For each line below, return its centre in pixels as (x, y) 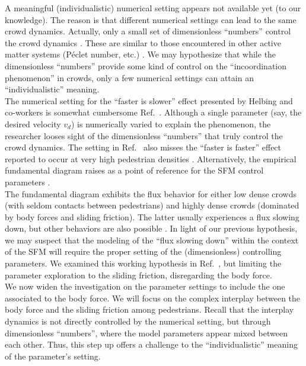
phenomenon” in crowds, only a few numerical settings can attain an (129, 77)
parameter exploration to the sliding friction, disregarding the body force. (138, 274)
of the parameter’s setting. (53, 356)
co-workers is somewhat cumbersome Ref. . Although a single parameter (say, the (153, 112)
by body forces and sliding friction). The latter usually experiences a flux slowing (152, 216)
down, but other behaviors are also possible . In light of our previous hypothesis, (151, 228)
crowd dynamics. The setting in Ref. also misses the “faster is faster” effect (143, 147)
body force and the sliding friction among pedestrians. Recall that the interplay (149, 309)
